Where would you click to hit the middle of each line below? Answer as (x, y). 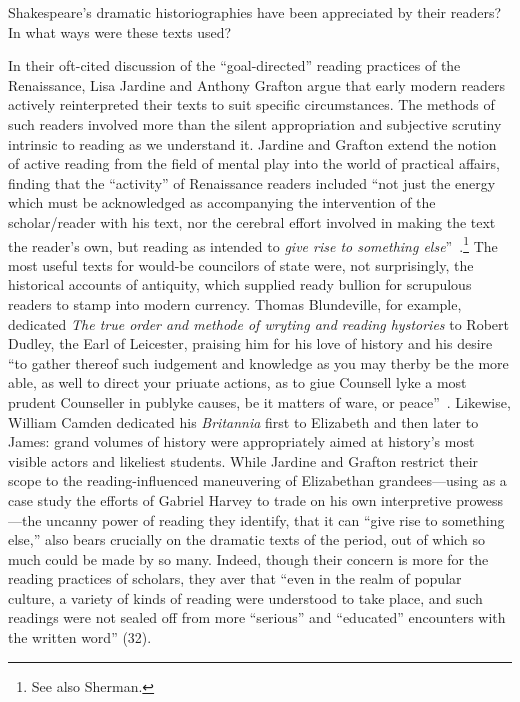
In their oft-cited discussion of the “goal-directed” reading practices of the (234, 65)
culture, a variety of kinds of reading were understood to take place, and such (245, 597)
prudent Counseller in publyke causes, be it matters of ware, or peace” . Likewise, (259, 401)
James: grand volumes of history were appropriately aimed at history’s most (241, 441)
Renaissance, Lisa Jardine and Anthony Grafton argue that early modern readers (257, 84)
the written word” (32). (80, 637)
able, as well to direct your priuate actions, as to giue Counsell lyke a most (237, 382)
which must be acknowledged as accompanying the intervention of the (222, 202)
